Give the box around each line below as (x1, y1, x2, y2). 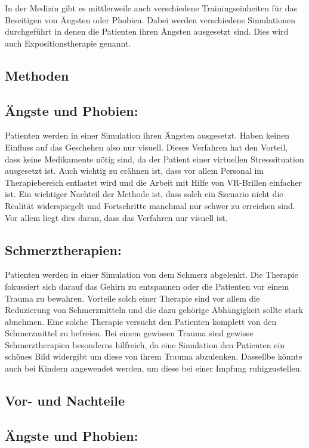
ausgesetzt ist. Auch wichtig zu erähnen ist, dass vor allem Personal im (5, 164, 264, 177)
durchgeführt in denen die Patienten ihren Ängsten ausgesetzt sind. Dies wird (5, 25, 289, 38)
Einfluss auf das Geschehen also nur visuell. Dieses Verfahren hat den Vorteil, (5, 140, 288, 153)
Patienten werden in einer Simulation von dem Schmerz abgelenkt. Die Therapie (5, 268, 298, 281)
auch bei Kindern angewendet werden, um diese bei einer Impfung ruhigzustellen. (5, 362, 302, 375)
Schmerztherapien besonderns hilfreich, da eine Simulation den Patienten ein (5, 338, 285, 351)
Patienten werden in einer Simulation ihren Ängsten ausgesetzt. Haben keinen (5, 129, 289, 142)
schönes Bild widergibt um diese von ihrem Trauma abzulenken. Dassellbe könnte (5, 350, 302, 363)
